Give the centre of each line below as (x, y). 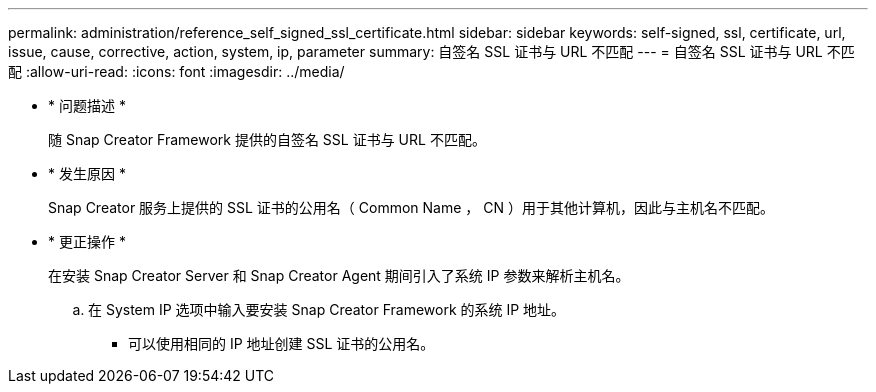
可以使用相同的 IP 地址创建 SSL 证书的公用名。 (281, 343)
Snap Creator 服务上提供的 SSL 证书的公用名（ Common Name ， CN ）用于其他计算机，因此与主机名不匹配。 (411, 207)
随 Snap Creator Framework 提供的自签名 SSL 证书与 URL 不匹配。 (267, 139)
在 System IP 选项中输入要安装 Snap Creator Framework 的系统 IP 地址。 (327, 309)
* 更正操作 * (87, 241)
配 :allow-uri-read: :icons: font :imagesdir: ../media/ (176, 71)
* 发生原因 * (87, 173)
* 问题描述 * (87, 105)
